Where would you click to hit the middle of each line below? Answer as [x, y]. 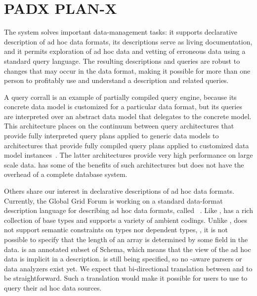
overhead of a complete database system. [66, 174]
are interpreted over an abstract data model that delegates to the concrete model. [128, 116]
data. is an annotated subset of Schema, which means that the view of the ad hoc [128, 249]
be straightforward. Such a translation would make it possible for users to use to [126, 278]
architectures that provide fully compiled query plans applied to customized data [127, 145]
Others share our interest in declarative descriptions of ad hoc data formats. [119, 191]
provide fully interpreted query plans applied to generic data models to [111, 136]
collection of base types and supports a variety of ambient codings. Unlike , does [126, 220]
